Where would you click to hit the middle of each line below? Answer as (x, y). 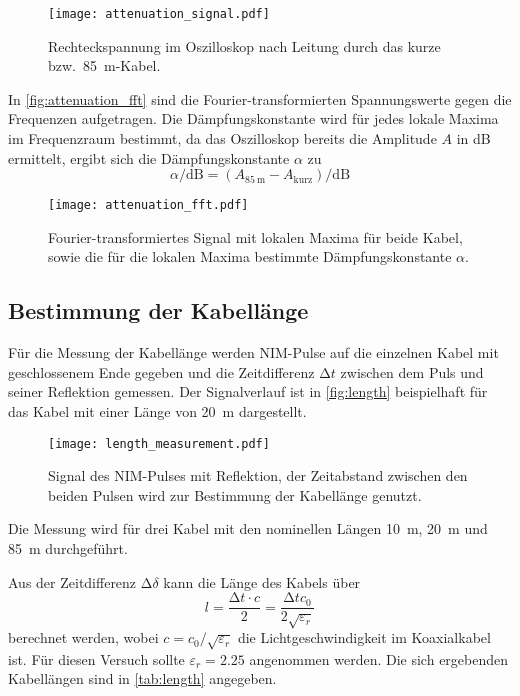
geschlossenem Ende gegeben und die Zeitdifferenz (161, 371)
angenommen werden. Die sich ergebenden (379, 658)
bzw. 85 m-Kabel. (104, 65)
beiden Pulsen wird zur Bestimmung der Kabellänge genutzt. (235, 494)
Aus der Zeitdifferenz (72, 581)
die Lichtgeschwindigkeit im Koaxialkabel (364, 637)
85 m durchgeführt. (68, 548)
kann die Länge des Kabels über (262, 581)
